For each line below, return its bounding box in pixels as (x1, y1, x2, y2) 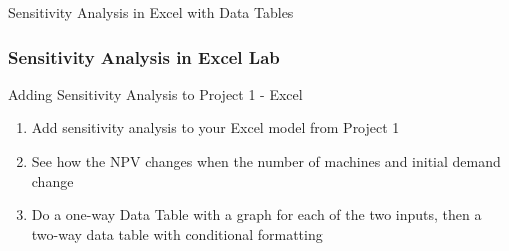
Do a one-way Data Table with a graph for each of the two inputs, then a (31, 204, 482, 225)
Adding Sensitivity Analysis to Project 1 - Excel (8, 83, 303, 104)
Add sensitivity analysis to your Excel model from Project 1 (31, 117, 400, 138)
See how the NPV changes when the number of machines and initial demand (31, 151, 501, 171)
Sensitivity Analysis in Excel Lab (8, 44, 280, 69)
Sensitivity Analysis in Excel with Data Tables (8, 2, 294, 22)
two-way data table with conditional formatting (31, 223, 323, 244)
